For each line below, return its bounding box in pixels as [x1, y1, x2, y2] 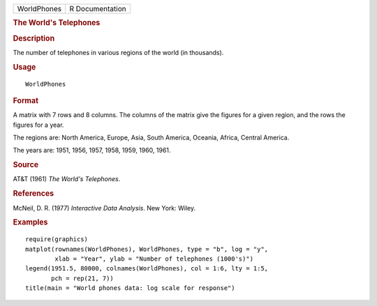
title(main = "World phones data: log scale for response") [25, 284, 235, 292]
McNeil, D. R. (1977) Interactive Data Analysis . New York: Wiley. [13, 204, 195, 212]
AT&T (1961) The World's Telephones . [13, 175, 121, 183]
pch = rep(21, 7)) [51, 274, 114, 282]
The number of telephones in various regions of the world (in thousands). [13, 48, 224, 56]
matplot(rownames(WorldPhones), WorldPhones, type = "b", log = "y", [25, 245, 269, 253]
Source [13, 160, 39, 170]
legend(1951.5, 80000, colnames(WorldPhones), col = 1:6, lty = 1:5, [25, 265, 269, 273]
